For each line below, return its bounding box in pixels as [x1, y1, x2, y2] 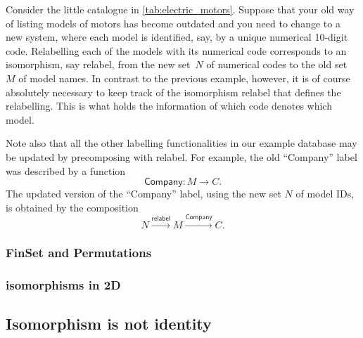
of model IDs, [295, 186, 355, 201]
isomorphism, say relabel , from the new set [6, 57, 191, 72]
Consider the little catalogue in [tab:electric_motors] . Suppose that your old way [6, 2, 355, 16]
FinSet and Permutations [6, 244, 152, 261]
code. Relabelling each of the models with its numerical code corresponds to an [6, 43, 347, 58]
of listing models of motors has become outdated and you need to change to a [6, 15, 340, 30]
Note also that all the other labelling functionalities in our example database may [6, 136, 357, 150]
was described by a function [6, 163, 126, 178]
